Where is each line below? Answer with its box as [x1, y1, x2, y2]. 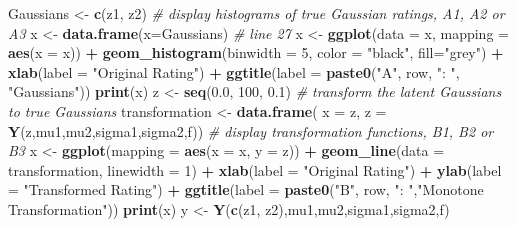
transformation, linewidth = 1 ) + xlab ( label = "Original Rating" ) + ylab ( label [8, 159, 502, 180]
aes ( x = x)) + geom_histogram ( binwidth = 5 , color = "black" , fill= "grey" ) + [8, 42, 504, 63]
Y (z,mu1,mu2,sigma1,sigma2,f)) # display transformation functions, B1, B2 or [8, 120, 494, 141]
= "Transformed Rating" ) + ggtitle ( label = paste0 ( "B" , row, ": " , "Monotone [8, 179, 484, 200]
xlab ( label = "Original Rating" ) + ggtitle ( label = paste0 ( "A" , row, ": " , [8, 61, 460, 82]
